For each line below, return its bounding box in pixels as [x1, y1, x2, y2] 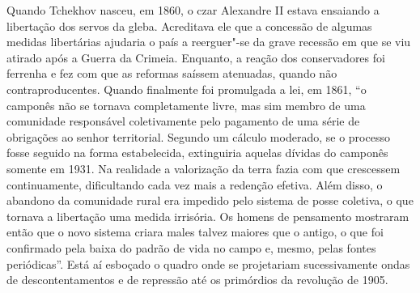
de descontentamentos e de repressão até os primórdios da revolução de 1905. [6, 271, 388, 288]
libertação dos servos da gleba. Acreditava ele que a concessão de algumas [6, 17, 372, 34]
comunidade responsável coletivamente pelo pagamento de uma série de [6, 113, 360, 130]
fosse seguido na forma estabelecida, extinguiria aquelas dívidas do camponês [6, 144, 388, 161]
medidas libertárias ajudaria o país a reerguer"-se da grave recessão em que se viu [6, 33, 411, 50]
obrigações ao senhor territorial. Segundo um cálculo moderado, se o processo [6, 128, 390, 145]
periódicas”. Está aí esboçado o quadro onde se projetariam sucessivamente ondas [6, 255, 410, 272]
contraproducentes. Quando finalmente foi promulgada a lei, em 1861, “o [6, 80, 367, 97]
